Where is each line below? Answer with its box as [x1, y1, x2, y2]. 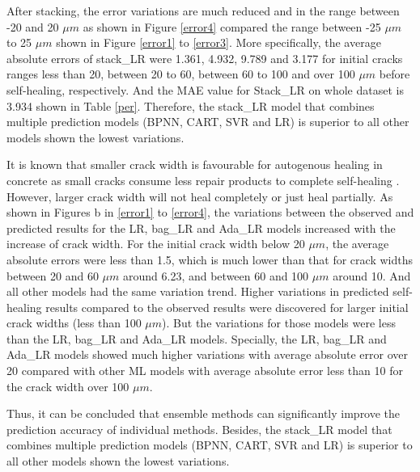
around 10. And [333, 267, 411, 284]
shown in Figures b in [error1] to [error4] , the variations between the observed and [6, 204, 414, 221]
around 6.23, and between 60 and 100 [123, 267, 309, 284]
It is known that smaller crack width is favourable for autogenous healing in [6, 156, 383, 173]
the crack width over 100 [6, 377, 129, 394]
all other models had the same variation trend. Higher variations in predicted [6, 283, 389, 300]
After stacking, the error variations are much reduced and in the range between [6, 2, 400, 19]
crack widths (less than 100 [6, 314, 142, 331]
